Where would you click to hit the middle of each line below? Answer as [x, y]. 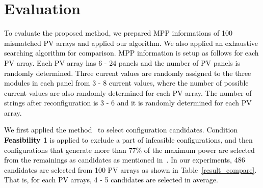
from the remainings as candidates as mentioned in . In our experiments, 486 [125, 160]
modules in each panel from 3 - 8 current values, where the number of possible [126, 83]
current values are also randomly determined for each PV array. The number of [128, 92]
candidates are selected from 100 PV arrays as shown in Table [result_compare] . [130, 169]
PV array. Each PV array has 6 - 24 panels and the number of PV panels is [122, 62]
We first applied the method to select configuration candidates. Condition [121, 130]
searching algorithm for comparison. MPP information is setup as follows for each [131, 53]
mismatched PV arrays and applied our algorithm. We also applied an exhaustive [131, 43]
